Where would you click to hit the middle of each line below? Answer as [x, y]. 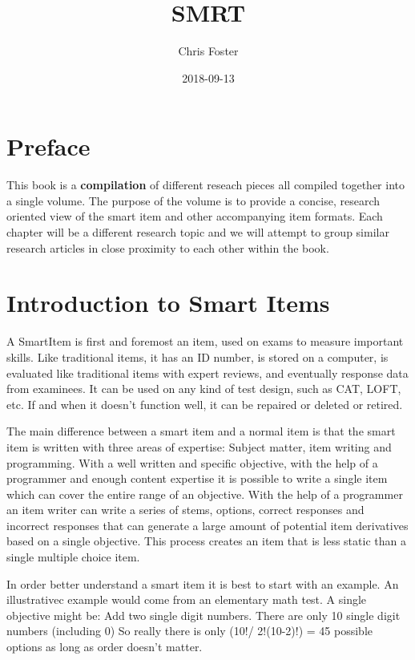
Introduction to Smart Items [168, 303]
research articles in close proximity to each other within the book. [168, 247]
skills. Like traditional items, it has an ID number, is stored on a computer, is [197, 356]
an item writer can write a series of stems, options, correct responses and [185, 510]
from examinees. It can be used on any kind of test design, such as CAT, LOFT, [204, 389]
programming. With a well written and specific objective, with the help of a [192, 462]
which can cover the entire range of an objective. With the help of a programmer [205, 494]
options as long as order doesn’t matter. [105, 647]
